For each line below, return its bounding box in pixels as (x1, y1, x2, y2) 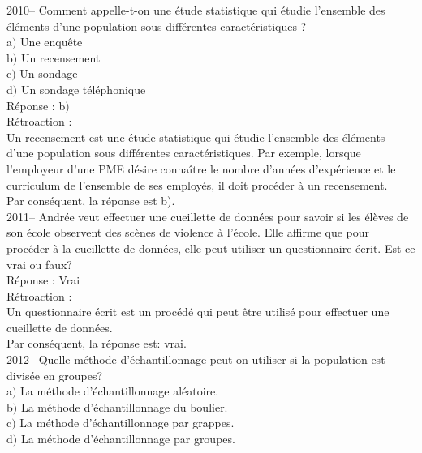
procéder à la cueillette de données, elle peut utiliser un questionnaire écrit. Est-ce (6, 239, 416, 256)
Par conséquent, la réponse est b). (6, 192, 175, 209)
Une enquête (20, 33, 83, 50)
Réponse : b (6, 96, 66, 113)
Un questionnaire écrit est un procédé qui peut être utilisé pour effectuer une (6, 303, 390, 320)
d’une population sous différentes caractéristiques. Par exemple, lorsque (6, 144, 361, 161)
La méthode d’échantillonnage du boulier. (20, 398, 228, 415)
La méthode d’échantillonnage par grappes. (19, 414, 235, 431)
